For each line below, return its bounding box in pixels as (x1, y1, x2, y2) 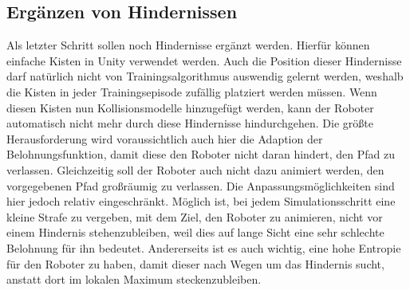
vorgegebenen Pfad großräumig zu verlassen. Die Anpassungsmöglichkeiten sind (6, 177, 395, 194)
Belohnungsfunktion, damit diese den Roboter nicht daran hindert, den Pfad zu (6, 146, 396, 163)
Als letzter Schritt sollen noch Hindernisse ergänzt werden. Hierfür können (6, 37, 370, 53)
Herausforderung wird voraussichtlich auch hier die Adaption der (6, 130, 323, 147)
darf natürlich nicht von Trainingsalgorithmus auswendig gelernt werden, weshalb (6, 68, 404, 84)
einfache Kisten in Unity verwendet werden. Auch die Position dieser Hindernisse (6, 52, 402, 69)
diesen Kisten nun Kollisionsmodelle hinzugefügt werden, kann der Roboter (6, 99, 374, 116)
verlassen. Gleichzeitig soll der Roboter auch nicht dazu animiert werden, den (6, 161, 384, 178)
